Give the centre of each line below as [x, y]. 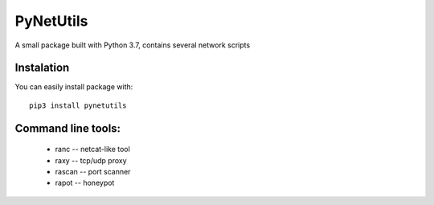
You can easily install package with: [74, 87]
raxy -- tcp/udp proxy [91, 160]
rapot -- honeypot [85, 183]
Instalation [42, 68]
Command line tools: [68, 128]
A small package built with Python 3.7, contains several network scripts [133, 45]
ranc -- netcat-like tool [92, 150]
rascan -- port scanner [93, 172]
